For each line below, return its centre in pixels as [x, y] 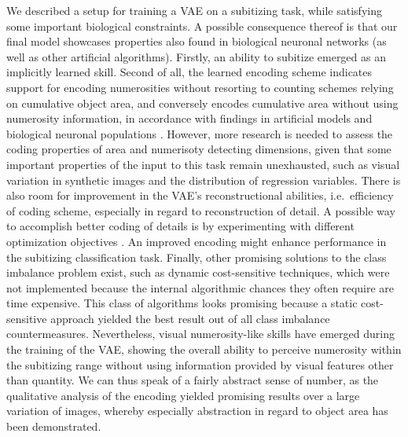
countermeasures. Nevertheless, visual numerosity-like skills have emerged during [200, 334]
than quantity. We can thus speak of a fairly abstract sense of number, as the [193, 380]
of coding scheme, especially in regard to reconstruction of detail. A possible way [201, 210]
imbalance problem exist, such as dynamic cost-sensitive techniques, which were [198, 272]
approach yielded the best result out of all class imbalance [190, 318]
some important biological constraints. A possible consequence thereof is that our [202, 26]
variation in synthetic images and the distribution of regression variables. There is [204, 180]
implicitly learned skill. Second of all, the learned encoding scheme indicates [189, 72]
